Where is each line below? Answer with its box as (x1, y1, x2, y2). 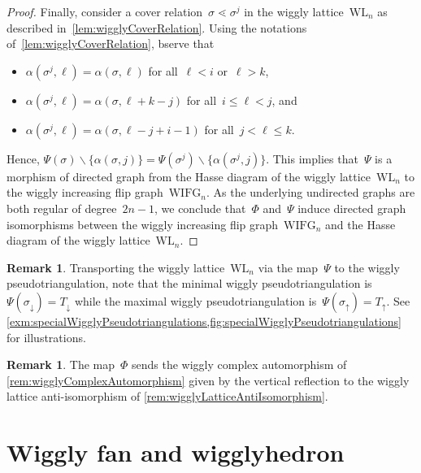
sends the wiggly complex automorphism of (132, 356, 347, 373)
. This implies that (266, 150, 358, 167)
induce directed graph (297, 199, 406, 216)
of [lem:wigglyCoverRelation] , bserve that (7, 35, 215, 52)
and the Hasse (325, 215, 396, 232)
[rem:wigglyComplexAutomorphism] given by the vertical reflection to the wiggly (7, 371, 410, 388)
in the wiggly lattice (244, 3, 344, 20)
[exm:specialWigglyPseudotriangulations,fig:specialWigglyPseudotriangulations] (7, 312, 401, 329)
